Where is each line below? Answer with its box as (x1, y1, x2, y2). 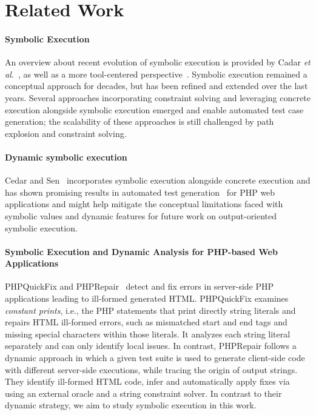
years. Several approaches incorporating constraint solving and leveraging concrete (5, 91, 311, 104)
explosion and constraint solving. (5, 127, 127, 139)
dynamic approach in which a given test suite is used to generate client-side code (5, 351, 305, 364)
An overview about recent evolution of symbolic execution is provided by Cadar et (5, 56, 311, 68)
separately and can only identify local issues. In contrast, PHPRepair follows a (5, 339, 297, 352)
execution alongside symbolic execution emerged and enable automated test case (5, 103, 304, 116)
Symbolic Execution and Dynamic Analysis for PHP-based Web (5, 245, 278, 257)
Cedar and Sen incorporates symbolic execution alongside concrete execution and (5, 174, 311, 187)
